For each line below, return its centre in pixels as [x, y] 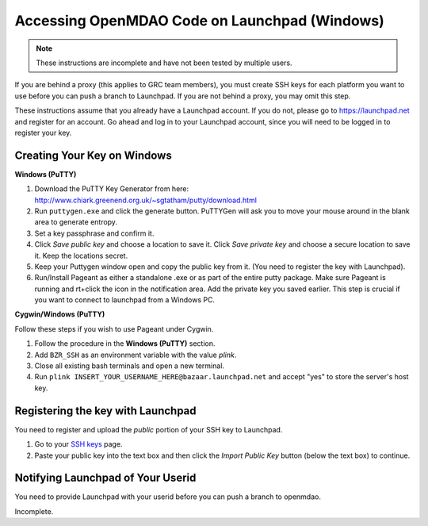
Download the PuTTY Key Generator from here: [112, 189]
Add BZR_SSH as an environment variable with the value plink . [136, 355]
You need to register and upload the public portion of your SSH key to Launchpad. [149, 429]
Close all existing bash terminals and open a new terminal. [130, 366]
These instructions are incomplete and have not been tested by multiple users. [164, 63]
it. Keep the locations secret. [81, 255]
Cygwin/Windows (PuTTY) [60, 314]
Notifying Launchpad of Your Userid [105, 478]
